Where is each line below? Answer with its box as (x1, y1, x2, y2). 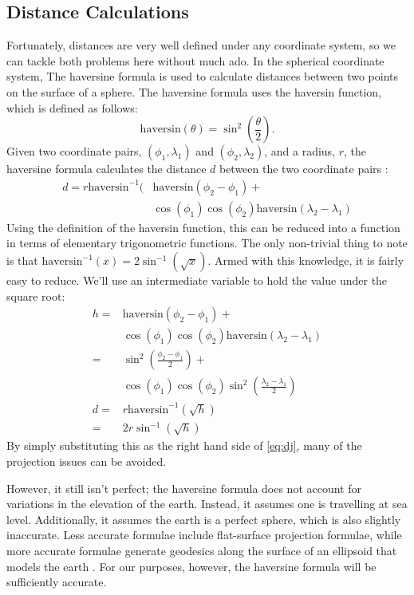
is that (6, 252, 38, 269)
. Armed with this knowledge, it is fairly (207, 252, 404, 269)
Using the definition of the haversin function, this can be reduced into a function (6, 219, 400, 235)
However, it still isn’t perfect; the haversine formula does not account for (6, 479, 361, 496)
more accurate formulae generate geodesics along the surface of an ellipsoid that (6, 542, 397, 558)
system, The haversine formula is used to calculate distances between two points (6, 68, 399, 85)
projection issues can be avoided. (6, 452, 167, 469)
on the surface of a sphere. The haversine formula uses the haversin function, (6, 83, 382, 100)
